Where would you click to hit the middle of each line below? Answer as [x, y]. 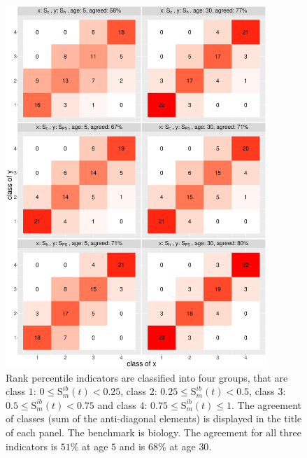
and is [132, 446]
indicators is [32, 446]
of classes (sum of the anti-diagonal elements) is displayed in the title [154, 418]
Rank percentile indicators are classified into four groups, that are [147, 377]
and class [117, 404]
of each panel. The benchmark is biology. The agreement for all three [153, 432]
